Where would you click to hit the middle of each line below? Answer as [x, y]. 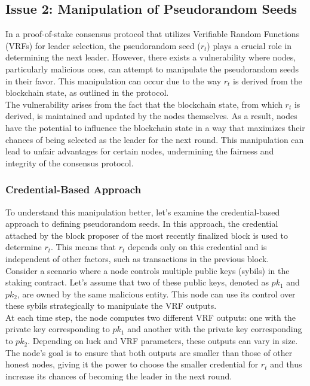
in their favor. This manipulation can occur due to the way [113, 80]
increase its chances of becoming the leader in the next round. [119, 376]
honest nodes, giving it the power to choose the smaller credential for [132, 364]
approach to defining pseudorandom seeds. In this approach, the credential [142, 224]
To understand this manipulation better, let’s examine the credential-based [143, 212]
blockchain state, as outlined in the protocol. [87, 92]
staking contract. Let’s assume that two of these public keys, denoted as [137, 282]
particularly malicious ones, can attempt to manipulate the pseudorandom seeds [152, 69]
